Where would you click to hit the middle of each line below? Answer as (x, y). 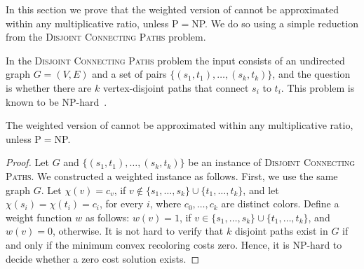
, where (166, 204)
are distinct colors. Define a (280, 204)
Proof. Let (27, 162)
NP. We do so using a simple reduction (275, 23)
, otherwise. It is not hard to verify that (138, 231)
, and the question (311, 74)
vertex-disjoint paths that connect (176, 87)
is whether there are (49, 87)
